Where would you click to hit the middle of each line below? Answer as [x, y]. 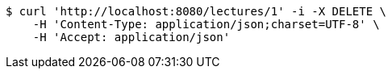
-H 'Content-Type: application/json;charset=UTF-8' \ [206, 24]
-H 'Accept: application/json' [131, 37]
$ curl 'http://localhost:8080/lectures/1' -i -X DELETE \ [196, 11]
